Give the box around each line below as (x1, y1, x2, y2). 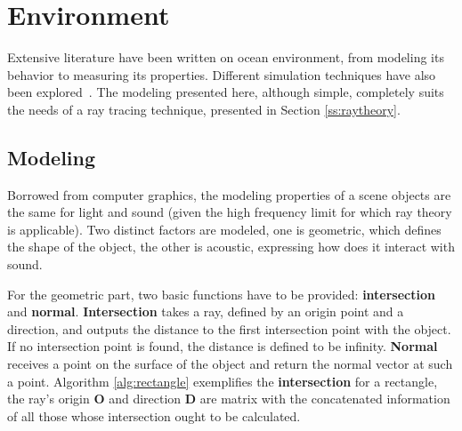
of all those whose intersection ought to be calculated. (7, 406, 301, 425)
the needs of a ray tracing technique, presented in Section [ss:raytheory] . (7, 100, 401, 118)
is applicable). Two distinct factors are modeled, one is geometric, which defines (7, 219, 442, 238)
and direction (109, 389, 182, 408)
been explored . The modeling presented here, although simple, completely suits (7, 83, 444, 101)
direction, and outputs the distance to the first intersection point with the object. (7, 319, 451, 338)
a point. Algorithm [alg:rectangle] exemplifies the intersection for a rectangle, (7, 371, 438, 390)
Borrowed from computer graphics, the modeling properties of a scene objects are (7, 185, 451, 204)
